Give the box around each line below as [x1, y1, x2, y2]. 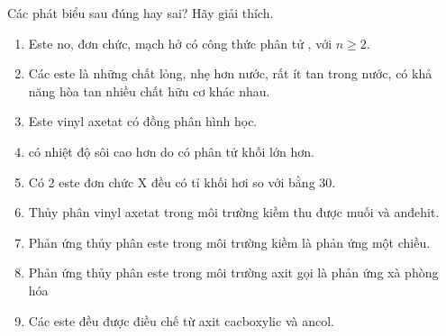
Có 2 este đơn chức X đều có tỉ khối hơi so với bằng [28, 172, 315, 191]
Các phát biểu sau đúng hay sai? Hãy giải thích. [7, 4, 274, 22]
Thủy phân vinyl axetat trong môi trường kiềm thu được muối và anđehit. [28, 203, 440, 222]
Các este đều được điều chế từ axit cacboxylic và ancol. [28, 311, 334, 330]
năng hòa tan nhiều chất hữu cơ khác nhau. [28, 81, 270, 100]
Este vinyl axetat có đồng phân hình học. [28, 112, 258, 131]
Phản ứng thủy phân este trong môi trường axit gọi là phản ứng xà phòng [28, 263, 439, 282]
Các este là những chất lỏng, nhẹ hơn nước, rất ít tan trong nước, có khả [28, 64, 432, 83]
